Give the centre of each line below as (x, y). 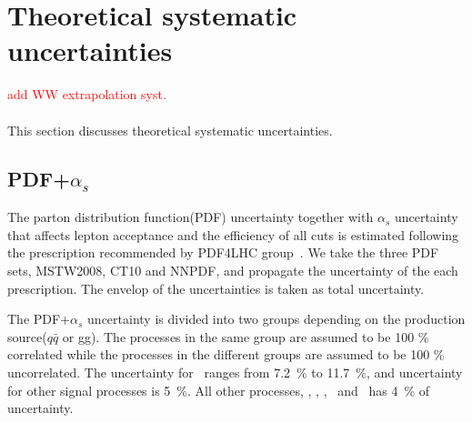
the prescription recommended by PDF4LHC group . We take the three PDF (223, 252)
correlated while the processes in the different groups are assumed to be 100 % (226, 354)
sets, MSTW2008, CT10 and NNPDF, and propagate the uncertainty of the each (233, 271)
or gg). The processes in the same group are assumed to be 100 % (246, 336)
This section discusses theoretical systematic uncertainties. (170, 130)
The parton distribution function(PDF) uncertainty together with (191, 217)
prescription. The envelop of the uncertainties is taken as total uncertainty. (216, 288)
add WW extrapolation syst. (87, 94)
